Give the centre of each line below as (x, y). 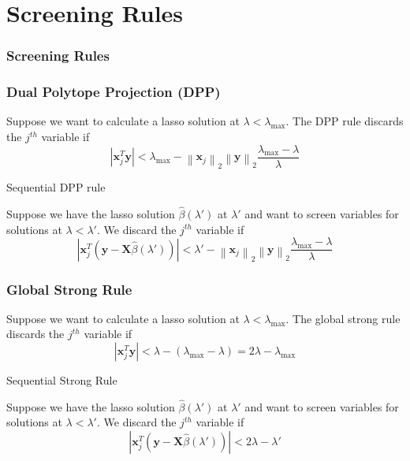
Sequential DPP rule (56, 187)
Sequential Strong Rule (62, 380)
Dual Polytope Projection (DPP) (114, 92)
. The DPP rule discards (345, 121)
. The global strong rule (343, 318)
